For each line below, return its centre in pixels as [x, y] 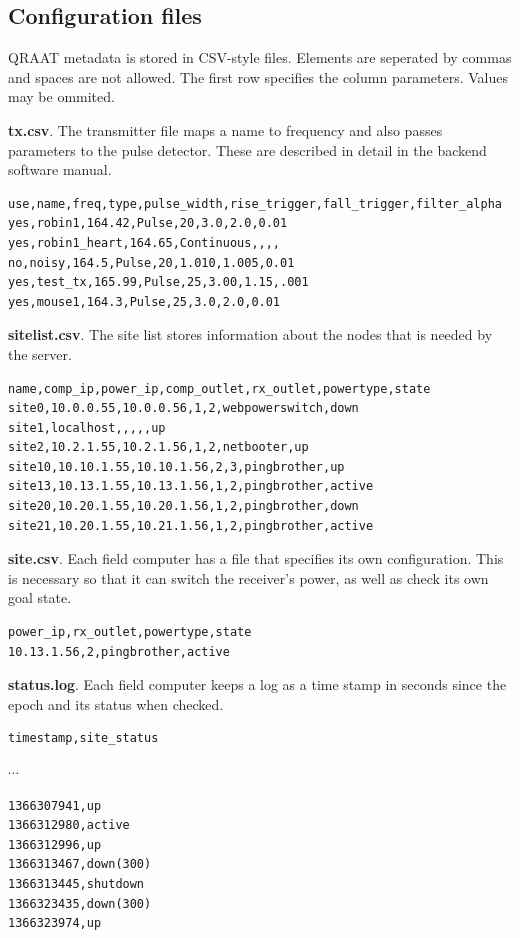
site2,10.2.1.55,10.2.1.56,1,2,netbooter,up [158, 447]
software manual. [60, 169]
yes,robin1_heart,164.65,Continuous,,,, [144, 242]
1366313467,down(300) [80, 864]
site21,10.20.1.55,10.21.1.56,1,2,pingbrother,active [191, 525]
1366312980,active [69, 825]
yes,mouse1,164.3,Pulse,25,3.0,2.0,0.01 [144, 301]
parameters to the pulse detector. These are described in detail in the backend [247, 149]
